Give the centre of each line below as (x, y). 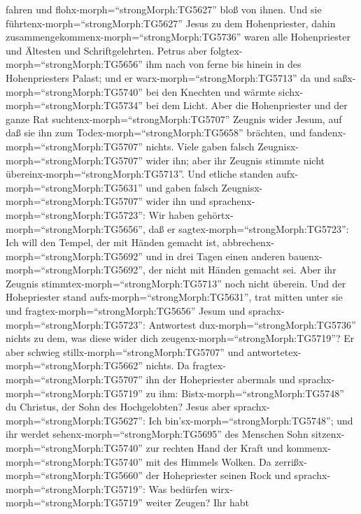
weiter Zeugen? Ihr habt (198, 502)
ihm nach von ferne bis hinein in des (224, 64)
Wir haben (171, 214)
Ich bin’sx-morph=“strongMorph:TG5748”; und (251, 420)
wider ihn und (176, 201)
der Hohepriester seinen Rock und (218, 475)
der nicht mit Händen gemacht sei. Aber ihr (242, 270)
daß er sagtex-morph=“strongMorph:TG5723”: (249, 228)
